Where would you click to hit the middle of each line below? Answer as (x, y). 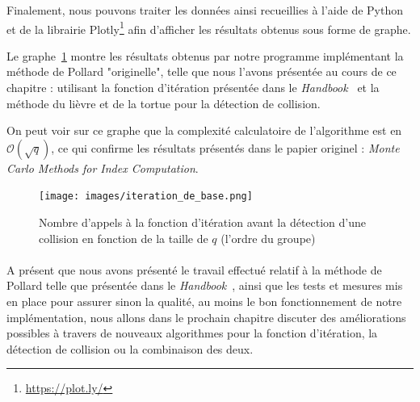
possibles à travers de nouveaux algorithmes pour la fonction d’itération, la (192, 333)
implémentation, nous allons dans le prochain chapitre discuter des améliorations (206, 317)
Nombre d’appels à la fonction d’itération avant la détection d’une (203, 222)
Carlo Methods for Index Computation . (103, 167)
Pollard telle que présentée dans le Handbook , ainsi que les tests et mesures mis (205, 285)
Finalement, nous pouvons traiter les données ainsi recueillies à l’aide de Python (205, 10)
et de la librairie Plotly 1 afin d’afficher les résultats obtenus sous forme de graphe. (209, 27)
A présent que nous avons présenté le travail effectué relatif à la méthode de (194, 269)
